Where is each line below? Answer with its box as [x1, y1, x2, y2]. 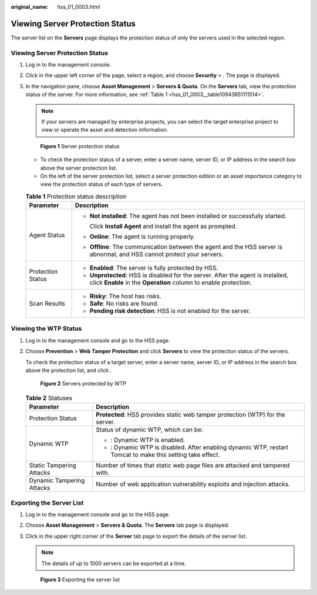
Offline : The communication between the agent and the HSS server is [89, 243, 283, 251]
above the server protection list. [40, 164, 117, 171]
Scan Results [29, 300, 66, 308]
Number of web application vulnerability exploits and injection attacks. [96, 480, 291, 488]
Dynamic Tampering [29, 477, 85, 485]
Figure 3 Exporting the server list [40, 576, 120, 583]
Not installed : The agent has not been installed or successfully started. [89, 212, 287, 220]
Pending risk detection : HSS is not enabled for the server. [89, 307, 251, 315]
